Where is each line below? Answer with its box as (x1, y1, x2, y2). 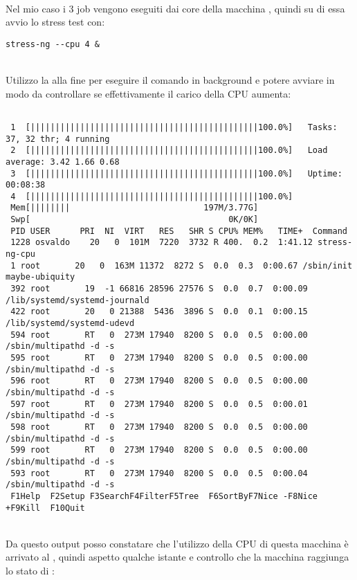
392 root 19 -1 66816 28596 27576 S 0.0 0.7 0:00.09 (10, 284, 308, 294)
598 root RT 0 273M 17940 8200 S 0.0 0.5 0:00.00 (10, 422, 308, 432)
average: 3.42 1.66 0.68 (6, 156, 120, 167)
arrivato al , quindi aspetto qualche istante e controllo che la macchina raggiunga (6, 550, 349, 564)
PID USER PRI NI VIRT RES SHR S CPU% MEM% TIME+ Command (10, 226, 347, 236)
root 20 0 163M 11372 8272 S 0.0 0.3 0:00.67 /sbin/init (20, 260, 353, 271)
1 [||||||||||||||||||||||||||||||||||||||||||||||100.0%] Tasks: (10, 122, 338, 132)
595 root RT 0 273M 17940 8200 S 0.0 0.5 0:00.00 (10, 353, 308, 363)
